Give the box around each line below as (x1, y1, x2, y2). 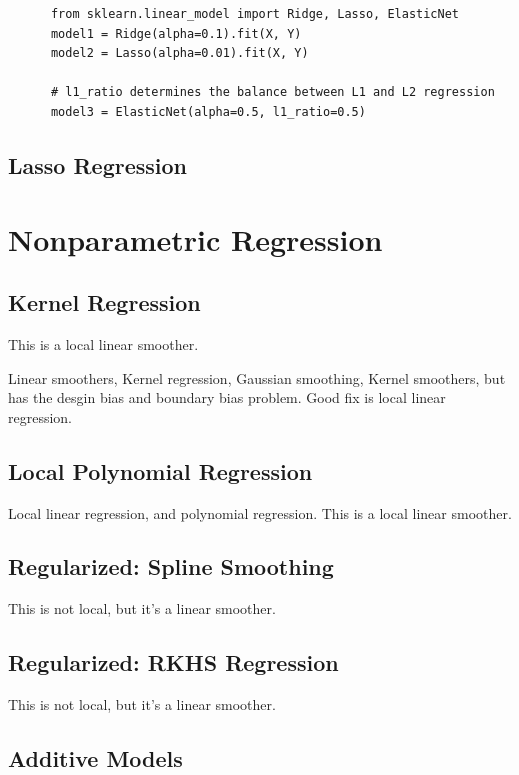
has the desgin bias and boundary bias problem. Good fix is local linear (8, 387, 446, 408)
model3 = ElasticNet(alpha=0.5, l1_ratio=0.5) (50, 104, 366, 119)
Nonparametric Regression (8, 218, 383, 259)
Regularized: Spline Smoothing (8, 551, 334, 582)
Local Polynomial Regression (8, 455, 313, 486)
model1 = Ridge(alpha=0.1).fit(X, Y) (50, 26, 302, 41)
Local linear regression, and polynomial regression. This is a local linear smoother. (8, 502, 512, 523)
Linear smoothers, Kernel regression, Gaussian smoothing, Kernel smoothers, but (8, 367, 506, 388)
